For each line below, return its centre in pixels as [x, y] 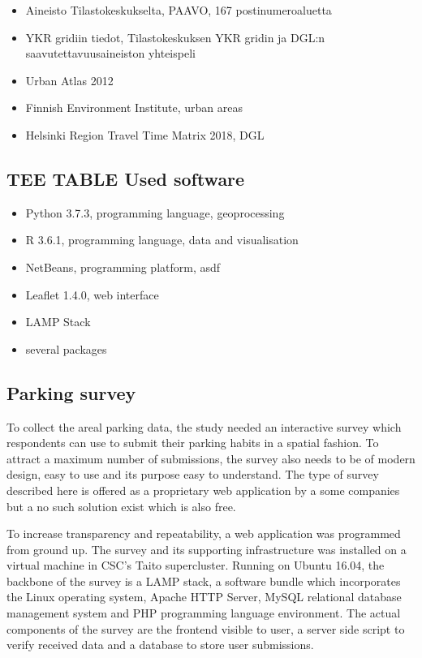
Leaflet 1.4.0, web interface [92, 294]
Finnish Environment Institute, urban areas [134, 108]
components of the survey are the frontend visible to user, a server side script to [206, 628]
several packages [66, 348]
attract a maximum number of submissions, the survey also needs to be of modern [211, 458]
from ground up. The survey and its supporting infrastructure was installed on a [207, 549]
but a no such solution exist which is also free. [121, 506]
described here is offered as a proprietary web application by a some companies [203, 490]
